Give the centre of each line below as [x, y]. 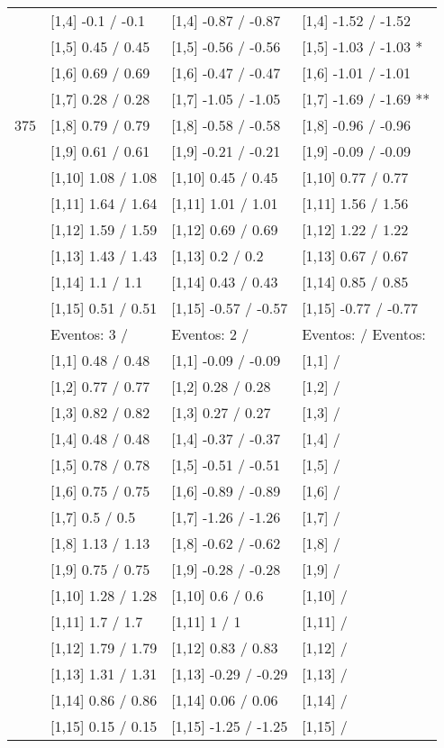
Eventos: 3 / [90, 334]
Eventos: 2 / [210, 334]
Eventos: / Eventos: [364, 334]
